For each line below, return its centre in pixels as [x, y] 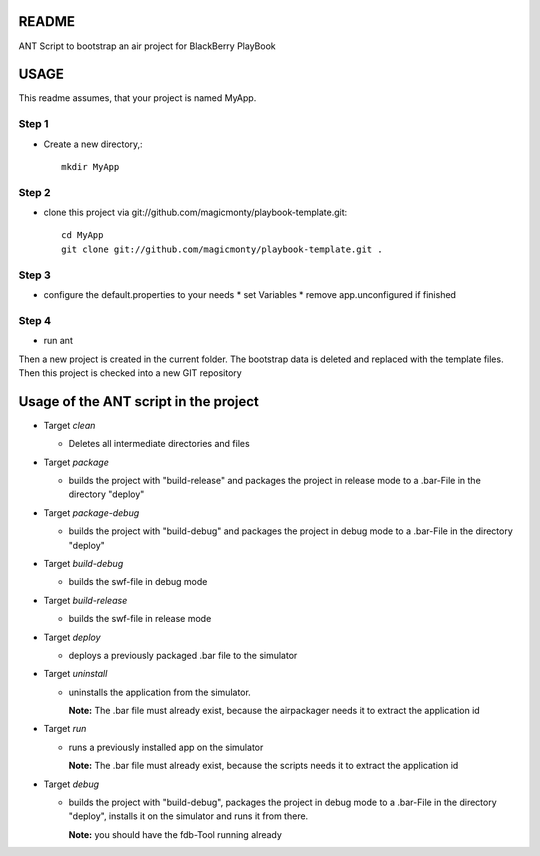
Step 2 [34, 192]
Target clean [69, 425]
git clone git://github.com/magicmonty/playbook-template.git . [222, 249]
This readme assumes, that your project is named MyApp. [137, 98]
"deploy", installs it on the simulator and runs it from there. [188, 816]
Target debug [71, 784]
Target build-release [85, 600]
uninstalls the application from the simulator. [160, 692]
